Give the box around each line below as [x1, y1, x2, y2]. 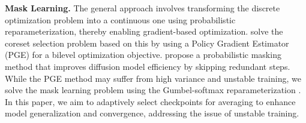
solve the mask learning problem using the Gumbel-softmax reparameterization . [5, 84, 301, 96]
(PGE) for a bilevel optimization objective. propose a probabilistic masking [5, 48, 281, 61]
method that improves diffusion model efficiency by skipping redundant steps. [5, 60, 290, 72]
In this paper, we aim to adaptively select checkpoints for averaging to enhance [5, 95, 296, 107]
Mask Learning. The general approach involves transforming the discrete [5, 2, 280, 14]
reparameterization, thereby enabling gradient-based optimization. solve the [5, 25, 283, 38]
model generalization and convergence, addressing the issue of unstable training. [5, 107, 299, 119]
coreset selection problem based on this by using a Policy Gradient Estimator [5, 36, 289, 49]
